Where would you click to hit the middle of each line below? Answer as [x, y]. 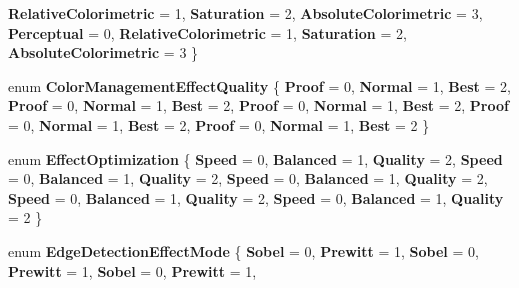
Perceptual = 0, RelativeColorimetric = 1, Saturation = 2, [207, 32]
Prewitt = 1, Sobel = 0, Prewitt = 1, [132, 270]
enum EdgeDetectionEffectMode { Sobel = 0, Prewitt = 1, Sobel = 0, [243, 250]
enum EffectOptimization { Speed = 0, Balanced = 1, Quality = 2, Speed [255, 158]
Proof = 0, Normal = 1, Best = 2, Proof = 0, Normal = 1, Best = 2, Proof [258, 105]
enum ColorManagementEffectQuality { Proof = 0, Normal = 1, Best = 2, [259, 85]
